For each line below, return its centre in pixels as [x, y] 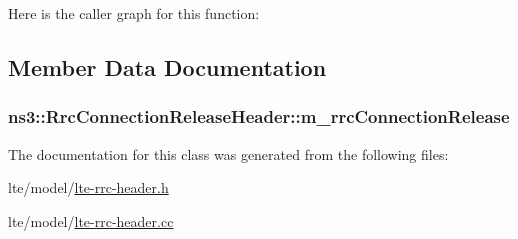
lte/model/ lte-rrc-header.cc [91, 220]
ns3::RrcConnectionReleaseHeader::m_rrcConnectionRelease [259, 116]
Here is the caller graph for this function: [134, 13]
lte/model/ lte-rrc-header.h [88, 187]
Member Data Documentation [167, 66]
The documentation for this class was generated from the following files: [228, 153]
